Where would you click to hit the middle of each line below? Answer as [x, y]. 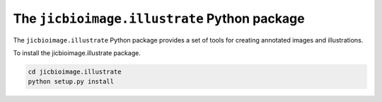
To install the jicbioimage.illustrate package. [77, 52]
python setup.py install [71, 82]
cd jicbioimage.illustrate [75, 72]
